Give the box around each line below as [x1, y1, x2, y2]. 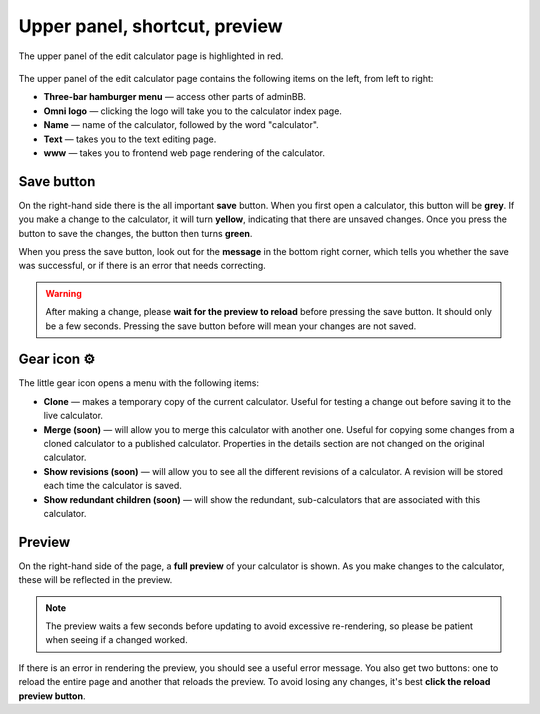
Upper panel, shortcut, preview [18, 15, 284, 37]
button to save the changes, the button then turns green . [18, 227, 253, 239]
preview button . [18, 690, 86, 702]
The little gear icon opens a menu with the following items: [18, 377, 260, 389]
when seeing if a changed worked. [45, 634, 189, 646]
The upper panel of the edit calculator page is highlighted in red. [18, 50, 284, 62]
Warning [45, 287, 82, 299]
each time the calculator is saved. [43, 480, 182, 492]
